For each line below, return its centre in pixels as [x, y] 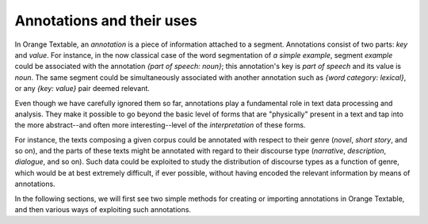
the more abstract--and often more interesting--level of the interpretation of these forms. [160, 125]
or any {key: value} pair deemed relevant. [82, 89]
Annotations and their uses [106, 21]
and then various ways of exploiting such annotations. [103, 210]
